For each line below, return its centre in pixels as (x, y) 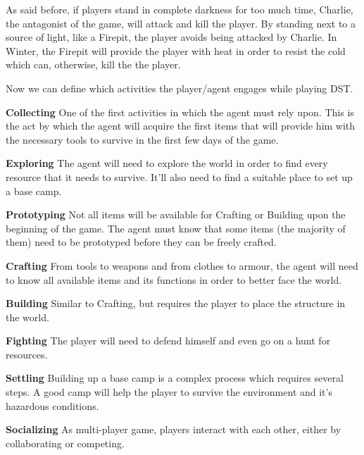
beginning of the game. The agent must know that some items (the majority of (176, 228)
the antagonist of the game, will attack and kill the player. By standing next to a (181, 23)
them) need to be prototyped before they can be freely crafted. (141, 242)
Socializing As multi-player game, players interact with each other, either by (174, 429)
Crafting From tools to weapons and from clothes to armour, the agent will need (182, 265)
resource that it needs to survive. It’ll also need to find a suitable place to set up (179, 176)
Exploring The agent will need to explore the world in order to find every (167, 163)
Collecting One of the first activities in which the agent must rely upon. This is (180, 112)
